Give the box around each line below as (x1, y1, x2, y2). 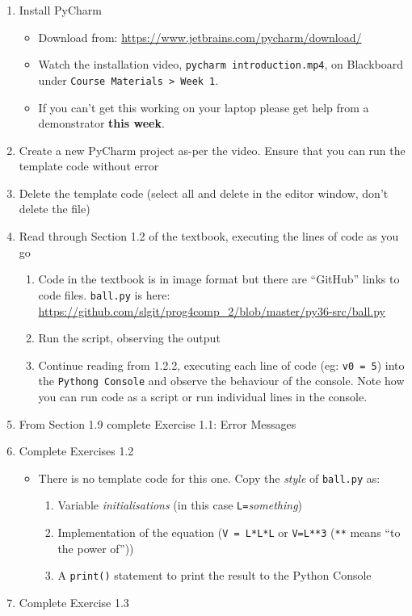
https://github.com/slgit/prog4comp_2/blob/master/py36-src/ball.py (38, 302, 386, 319)
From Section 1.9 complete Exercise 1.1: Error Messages (19, 415, 296, 432)
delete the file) (19, 200, 90, 217)
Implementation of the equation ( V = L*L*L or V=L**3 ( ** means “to (57, 524, 401, 541)
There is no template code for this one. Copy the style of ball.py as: (38, 469, 380, 486)
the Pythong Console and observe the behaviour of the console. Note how (38, 372, 405, 389)
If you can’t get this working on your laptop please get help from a (38, 98, 369, 115)
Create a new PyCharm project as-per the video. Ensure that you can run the (19, 141, 406, 158)
